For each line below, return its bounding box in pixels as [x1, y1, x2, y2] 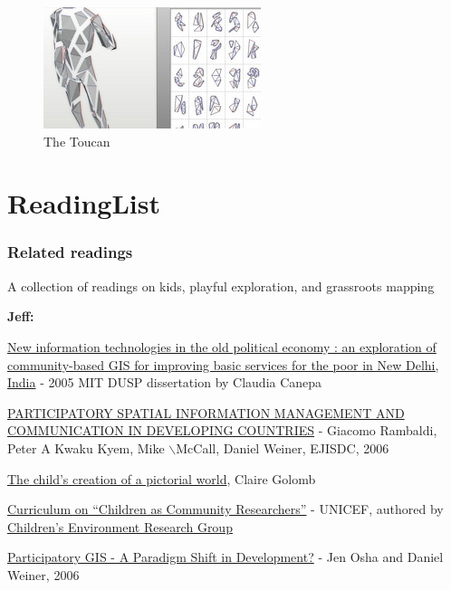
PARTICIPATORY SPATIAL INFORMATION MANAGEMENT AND [7, 403, 405, 422]
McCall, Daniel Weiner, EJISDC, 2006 [176, 438, 389, 457]
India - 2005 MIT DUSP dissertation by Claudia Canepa [7, 373, 322, 392]
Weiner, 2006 [7, 565, 80, 584]
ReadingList [7, 185, 160, 222]
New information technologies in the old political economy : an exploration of [7, 337, 437, 356]
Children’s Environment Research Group [7, 517, 233, 536]
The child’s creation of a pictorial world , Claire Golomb [7, 469, 316, 488]
